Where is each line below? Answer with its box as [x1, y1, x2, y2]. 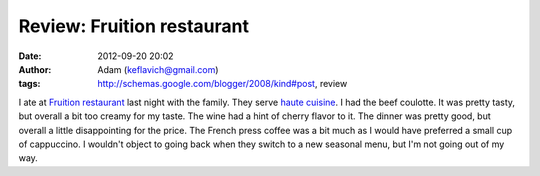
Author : [18, 63, 52, 75]
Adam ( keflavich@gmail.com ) [97, 63, 219, 75]
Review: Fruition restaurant [18, 15, 250, 37]
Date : [18, 50, 42, 62]
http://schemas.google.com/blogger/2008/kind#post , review [97, 78, 348, 90]
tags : [18, 78, 41, 90]
